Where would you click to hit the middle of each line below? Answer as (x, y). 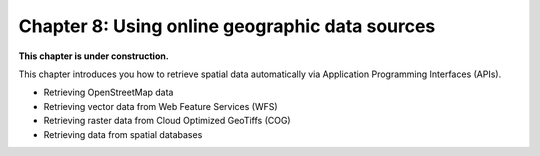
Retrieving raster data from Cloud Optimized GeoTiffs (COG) (167, 121)
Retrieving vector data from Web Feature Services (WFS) (161, 106)
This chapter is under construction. (93, 56)
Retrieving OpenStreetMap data (108, 92)
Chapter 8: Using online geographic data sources (227, 26)
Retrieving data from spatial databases (123, 134)
